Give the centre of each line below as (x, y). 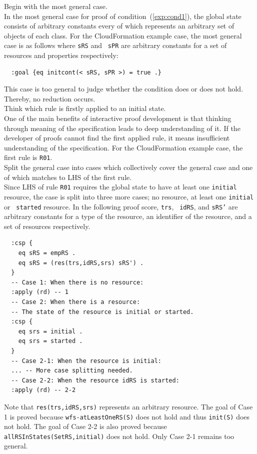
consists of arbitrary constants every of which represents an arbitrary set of (119, 26)
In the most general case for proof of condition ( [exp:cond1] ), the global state (123, 16)
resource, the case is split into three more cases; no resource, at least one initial (129, 196)
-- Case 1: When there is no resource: (77, 282)
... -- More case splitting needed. (72, 371)
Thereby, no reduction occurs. (50, 98)
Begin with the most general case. (56, 6)
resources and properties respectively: (61, 55)
